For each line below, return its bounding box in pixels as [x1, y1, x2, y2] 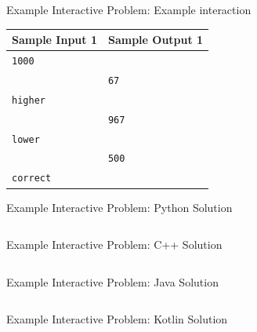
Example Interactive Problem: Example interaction [6, 2, 252, 17]
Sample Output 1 [107, 31, 204, 48]
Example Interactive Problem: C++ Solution [6, 236, 223, 253]
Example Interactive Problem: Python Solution [6, 199, 233, 215]
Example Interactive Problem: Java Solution [6, 273, 219, 290]
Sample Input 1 [12, 31, 97, 48]
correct [12, 173, 52, 184]
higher [12, 94, 45, 106]
